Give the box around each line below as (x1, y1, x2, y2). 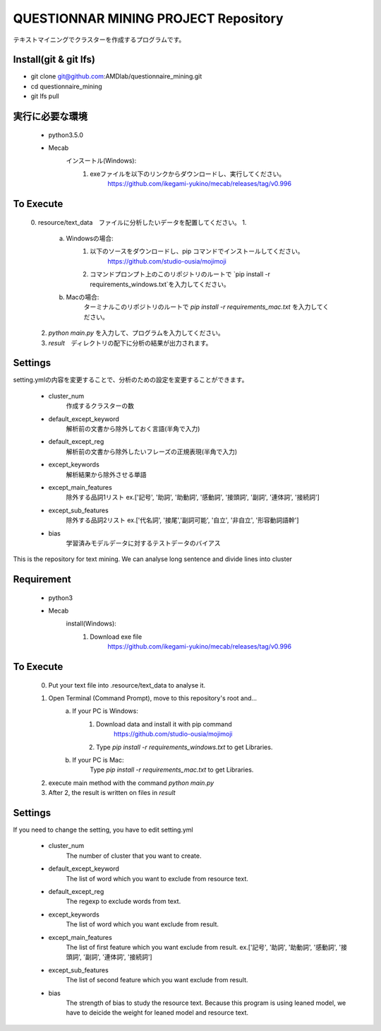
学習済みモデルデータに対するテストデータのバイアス (66, 538, 221, 547)
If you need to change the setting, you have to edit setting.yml (13, 825, 193, 834)
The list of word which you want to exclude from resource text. (66, 874, 248, 883)
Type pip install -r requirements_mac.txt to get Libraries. (90, 765, 254, 774)
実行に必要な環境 (13, 110, 87, 123)
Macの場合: (66, 293, 99, 301)
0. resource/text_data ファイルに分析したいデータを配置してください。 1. (30, 218, 247, 226)
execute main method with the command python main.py (48, 778, 214, 787)
